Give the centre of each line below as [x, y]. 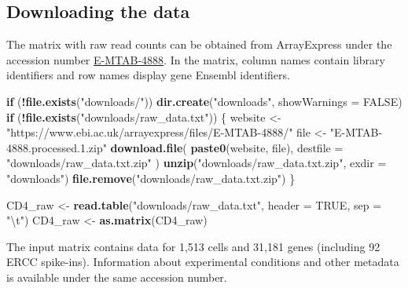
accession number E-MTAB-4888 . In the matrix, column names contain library [196, 59]
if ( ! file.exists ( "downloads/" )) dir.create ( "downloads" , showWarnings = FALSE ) [204, 101]
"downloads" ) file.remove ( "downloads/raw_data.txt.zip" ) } [151, 178]
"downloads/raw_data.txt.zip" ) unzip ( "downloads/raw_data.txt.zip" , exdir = [197, 163]
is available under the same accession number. [117, 277]
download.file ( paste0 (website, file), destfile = [227, 147]
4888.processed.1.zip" [57, 147]
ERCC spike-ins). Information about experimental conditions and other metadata [203, 262]
